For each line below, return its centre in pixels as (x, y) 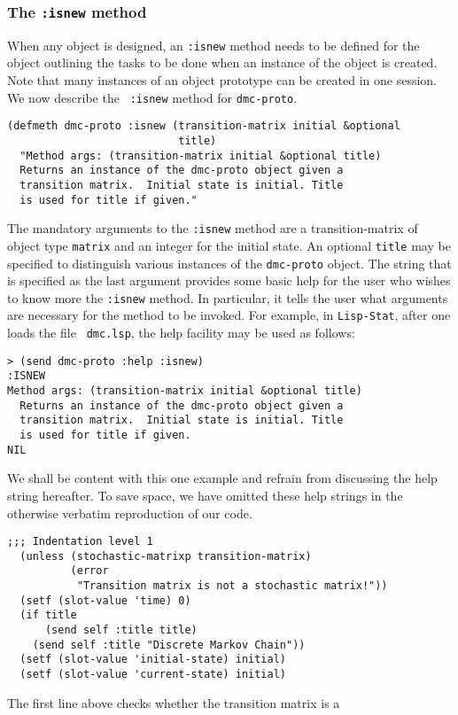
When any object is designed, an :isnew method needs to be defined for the (213, 45)
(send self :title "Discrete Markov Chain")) (169, 645)
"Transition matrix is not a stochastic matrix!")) (232, 586)
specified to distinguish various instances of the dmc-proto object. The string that (229, 263)
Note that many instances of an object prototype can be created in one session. (222, 80)
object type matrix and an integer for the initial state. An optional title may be (229, 245)
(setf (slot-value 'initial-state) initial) (153, 660)
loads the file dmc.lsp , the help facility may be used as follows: (181, 333)
